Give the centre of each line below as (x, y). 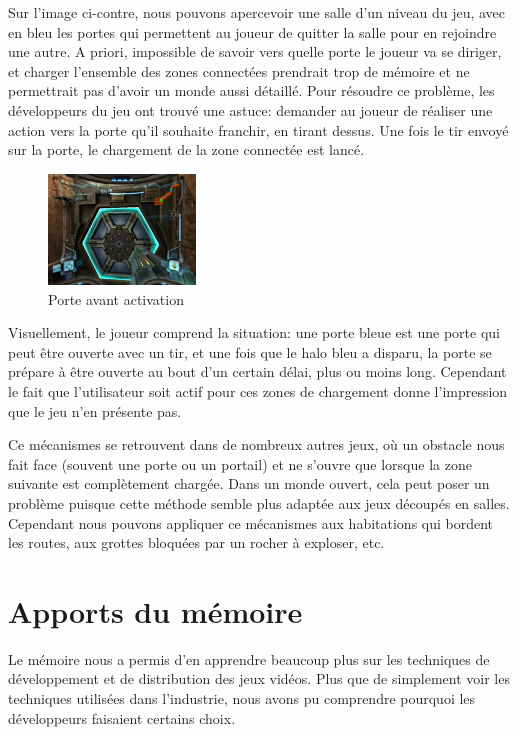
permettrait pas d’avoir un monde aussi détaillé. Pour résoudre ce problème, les (251, 90)
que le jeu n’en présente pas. (95, 410)
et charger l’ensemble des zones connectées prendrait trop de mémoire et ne (239, 70)
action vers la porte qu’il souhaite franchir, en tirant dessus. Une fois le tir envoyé (258, 129)
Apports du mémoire (155, 610)
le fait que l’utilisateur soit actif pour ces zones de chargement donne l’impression (258, 391)
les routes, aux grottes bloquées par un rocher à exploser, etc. (196, 542)
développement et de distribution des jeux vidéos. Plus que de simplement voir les (259, 678)
